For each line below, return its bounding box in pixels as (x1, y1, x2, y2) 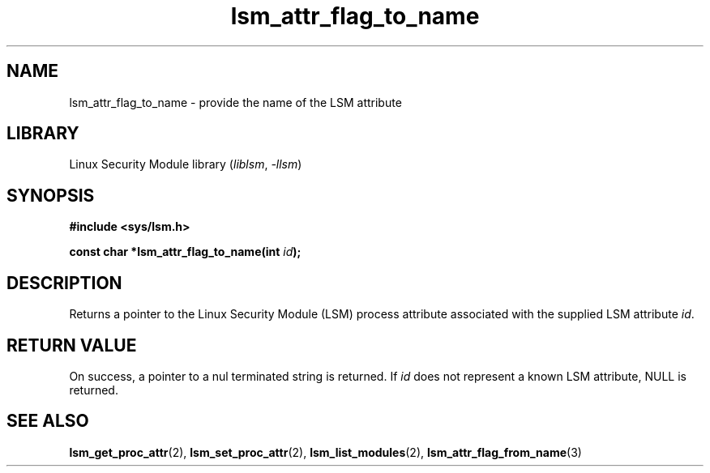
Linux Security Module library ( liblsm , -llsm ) (69, 157, 302, 172)
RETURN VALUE (6, 335, 137, 356)
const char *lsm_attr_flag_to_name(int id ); (69, 245, 302, 259)
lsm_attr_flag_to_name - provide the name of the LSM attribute (69, 95, 402, 109)
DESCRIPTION (6, 272, 122, 293)
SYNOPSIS (6, 185, 95, 206)
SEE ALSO (6, 411, 89, 432)
